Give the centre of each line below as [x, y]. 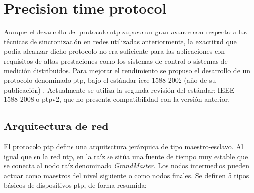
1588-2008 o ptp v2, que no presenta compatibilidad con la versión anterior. [117, 99]
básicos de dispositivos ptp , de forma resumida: [75, 185]
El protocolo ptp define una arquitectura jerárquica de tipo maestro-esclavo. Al [124, 146]
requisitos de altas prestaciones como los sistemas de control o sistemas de [116, 60]
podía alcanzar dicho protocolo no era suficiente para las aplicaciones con [114, 51]
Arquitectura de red [56, 126]
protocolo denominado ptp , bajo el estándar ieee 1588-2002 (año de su [110, 80]
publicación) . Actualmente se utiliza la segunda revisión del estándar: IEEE [119, 89]
